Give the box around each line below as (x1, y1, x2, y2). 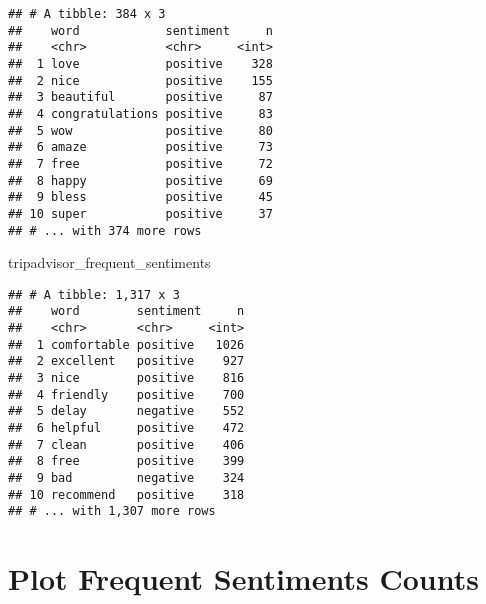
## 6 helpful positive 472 (8, 421, 245, 436)
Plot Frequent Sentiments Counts (8, 558, 479, 599)
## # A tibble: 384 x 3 (8, 7, 166, 21)
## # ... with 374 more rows (8, 223, 202, 238)
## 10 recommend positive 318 (8, 487, 245, 502)
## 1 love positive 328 (8, 56, 273, 71)
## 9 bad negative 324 (8, 471, 245, 485)
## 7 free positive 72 (8, 156, 273, 171)
